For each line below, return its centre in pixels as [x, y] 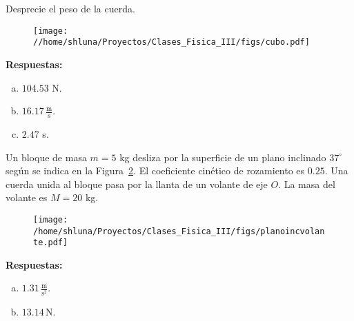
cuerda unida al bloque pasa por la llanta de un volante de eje [137, 184]
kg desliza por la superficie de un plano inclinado [223, 157]
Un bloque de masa [46, 157]
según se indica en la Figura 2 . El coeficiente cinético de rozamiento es [155, 170]
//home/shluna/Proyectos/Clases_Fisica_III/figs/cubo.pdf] [171, 42]
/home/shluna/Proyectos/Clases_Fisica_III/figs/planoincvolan [179, 231]
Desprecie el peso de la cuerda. [70, 8]
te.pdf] [51, 243]
